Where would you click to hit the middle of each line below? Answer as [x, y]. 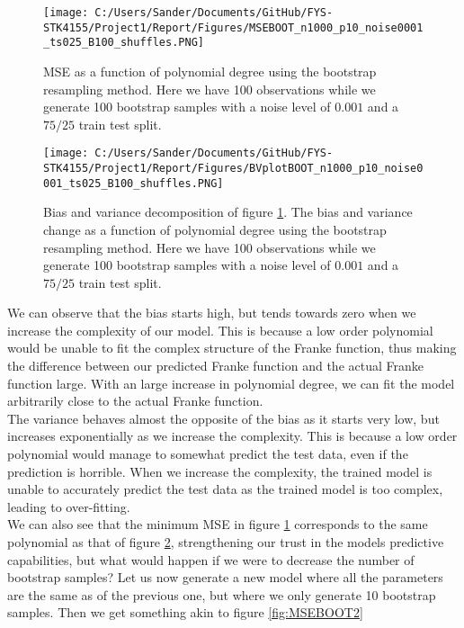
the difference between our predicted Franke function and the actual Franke [215, 366]
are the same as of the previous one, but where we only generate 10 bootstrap [222, 594]
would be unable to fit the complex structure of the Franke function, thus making [232, 348]
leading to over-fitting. [69, 506]
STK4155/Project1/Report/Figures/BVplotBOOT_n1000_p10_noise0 [233, 168]
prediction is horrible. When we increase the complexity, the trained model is [220, 471]
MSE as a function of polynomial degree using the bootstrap [210, 71]
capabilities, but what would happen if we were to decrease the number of [211, 559]
